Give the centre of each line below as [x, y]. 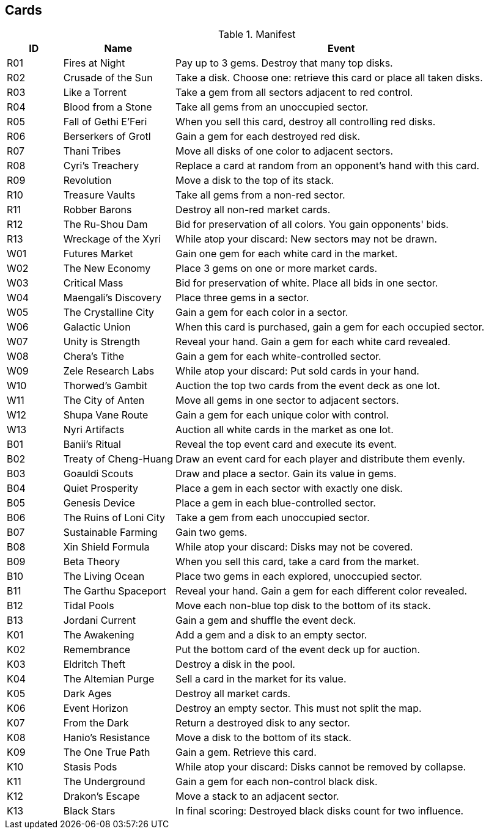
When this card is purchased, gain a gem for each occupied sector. [330, 327]
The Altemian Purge [109, 679]
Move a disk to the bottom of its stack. [263, 738]
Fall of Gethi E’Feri [105, 122]
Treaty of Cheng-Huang [118, 459]
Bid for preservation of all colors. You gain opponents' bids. [312, 225]
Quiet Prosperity [101, 488]
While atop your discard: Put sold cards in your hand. [297, 371]
